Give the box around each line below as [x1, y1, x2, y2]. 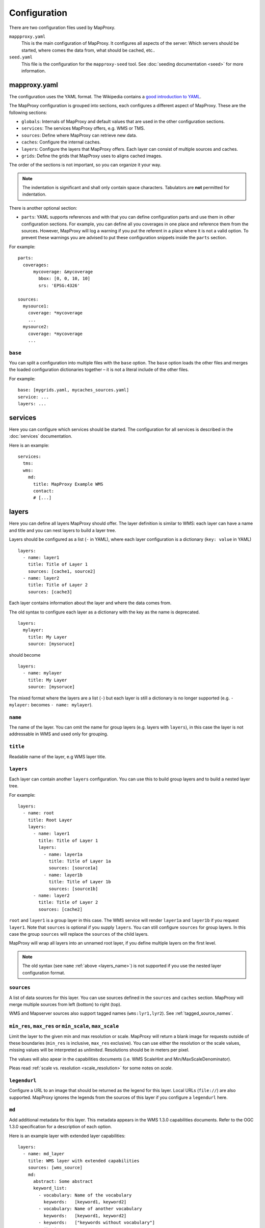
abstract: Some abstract [33, 1178, 93, 1184]
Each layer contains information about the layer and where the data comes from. [9, 600, 172, 606]
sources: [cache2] [38, 906, 83, 912]
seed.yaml [9, 55, 33, 60]
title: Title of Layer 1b [49, 879, 111, 885]
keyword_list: [33, 1185, 67, 1191]
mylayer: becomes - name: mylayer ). [9, 701, 93, 707]
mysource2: [23, 324, 49, 330]
